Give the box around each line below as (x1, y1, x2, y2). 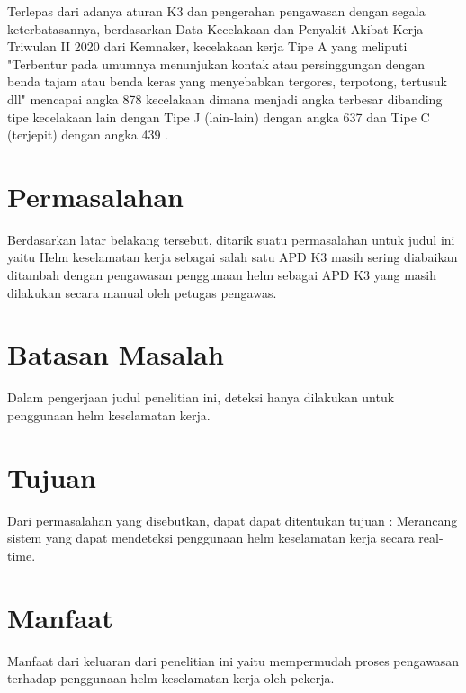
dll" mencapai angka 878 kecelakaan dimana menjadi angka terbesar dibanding (7, 89, 443, 108)
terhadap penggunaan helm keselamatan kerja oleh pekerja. (7, 669, 335, 688)
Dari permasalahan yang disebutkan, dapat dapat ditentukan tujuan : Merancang (7, 510, 458, 529)
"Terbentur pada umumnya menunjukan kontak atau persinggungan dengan (7, 54, 426, 73)
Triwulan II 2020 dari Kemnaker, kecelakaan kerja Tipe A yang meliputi (7, 37, 408, 56)
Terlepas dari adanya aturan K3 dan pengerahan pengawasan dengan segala (7, 2, 426, 20)
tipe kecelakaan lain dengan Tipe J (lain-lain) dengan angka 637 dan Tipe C (7, 107, 430, 126)
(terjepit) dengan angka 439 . (7, 125, 168, 144)
